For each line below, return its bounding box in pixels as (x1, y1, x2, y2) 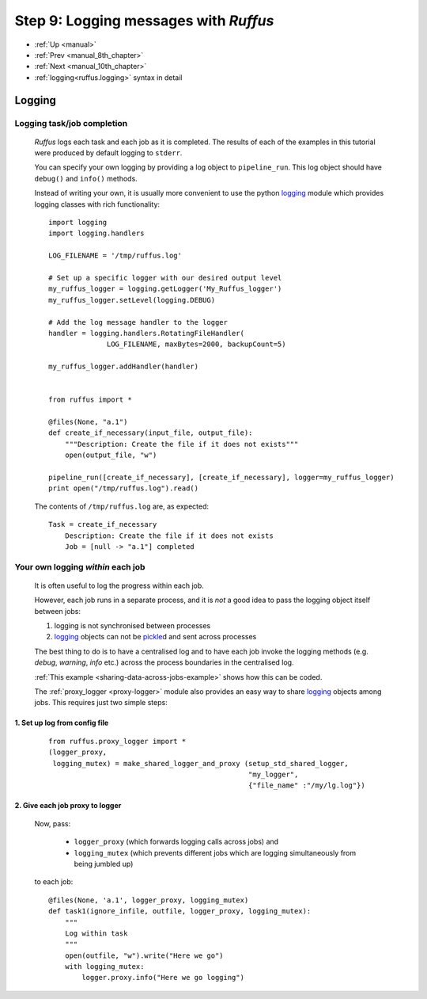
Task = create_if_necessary (48, 520, 157, 529)
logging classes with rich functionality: (34, 199, 161, 209)
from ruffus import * (48, 395, 132, 404)
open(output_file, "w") (64, 451, 157, 459)
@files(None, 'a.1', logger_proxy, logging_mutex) (48, 895, 249, 905)
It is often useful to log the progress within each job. (34, 581, 205, 590)
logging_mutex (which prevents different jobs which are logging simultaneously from (74, 848, 357, 857)
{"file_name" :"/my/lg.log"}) (248, 781, 365, 790)
